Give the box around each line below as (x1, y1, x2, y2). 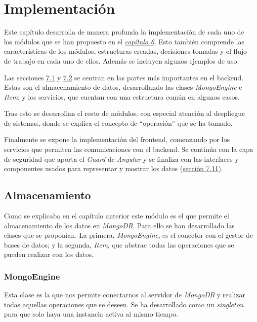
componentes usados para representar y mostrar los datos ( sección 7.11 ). (4, 163, 223, 174)
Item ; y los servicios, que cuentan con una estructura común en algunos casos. (4, 91, 240, 102)
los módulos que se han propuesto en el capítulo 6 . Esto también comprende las (4, 36, 244, 46)
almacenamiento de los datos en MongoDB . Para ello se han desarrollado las (4, 220, 235, 230)
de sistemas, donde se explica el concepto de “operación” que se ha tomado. (4, 117, 233, 128)
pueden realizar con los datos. (4, 249, 94, 259)
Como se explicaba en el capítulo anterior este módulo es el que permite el (4, 211, 229, 221)
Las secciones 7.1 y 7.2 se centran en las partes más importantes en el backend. (4, 72, 244, 82)
